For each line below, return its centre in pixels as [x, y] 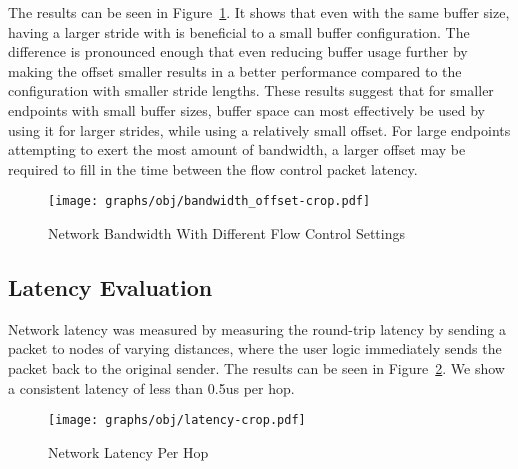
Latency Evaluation [110, 286]
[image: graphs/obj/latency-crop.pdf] [177, 420]
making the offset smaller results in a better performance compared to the [235, 70]
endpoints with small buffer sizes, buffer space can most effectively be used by [246, 109]
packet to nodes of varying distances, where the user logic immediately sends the [255, 348]
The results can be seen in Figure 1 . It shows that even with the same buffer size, [259, 12]
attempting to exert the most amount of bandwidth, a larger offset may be [237, 149]
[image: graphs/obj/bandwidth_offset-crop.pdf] [209, 201]
